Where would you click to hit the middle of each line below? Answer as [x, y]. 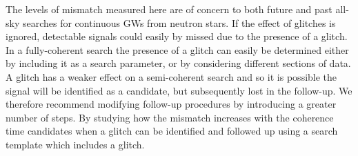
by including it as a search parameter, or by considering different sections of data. [178, 63]
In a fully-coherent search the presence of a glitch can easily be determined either [177, 49]
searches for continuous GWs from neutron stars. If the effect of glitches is [179, 22]
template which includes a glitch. [75, 144]
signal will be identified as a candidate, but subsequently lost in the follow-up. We [179, 90]
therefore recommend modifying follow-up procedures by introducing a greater [171, 104]
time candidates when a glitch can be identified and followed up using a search [172, 131]
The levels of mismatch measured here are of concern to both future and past [169, 9]
